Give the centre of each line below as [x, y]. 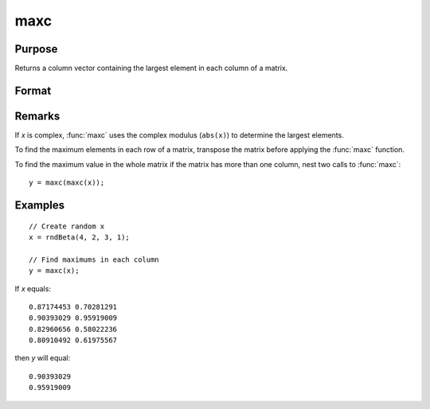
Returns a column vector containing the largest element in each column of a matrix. [151, 68]
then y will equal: [43, 358]
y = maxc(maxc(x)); [67, 183]
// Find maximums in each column [94, 259]
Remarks [37, 116]
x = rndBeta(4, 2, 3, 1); [80, 237]
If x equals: [33, 288]
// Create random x [67, 226]
